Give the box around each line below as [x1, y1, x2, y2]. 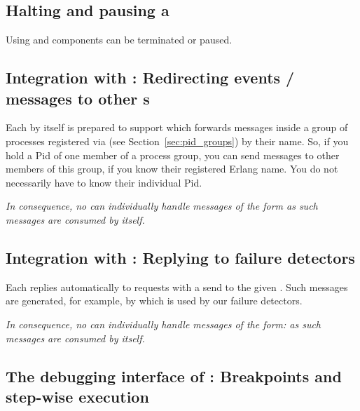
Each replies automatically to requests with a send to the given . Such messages [6, 279, 348, 294]
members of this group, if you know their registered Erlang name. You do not [6, 161, 338, 176]
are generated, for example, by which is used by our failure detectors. [6, 293, 303, 308]
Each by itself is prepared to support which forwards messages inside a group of [6, 120, 348, 135]
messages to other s [6, 87, 150, 109]
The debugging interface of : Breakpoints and [6, 365, 342, 386]
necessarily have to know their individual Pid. [6, 175, 202, 189]
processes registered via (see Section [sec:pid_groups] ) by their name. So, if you [6, 133, 349, 148]
